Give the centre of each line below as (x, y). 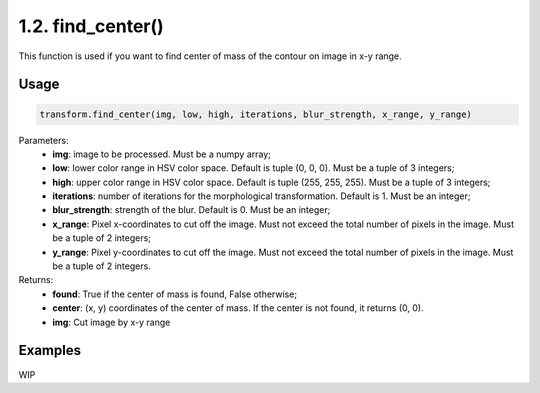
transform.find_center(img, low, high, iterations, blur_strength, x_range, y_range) (255, 114)
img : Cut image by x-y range (111, 322)
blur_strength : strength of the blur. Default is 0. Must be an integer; (191, 210)
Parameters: (43, 140)
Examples (50, 350)
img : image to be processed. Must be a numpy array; (162, 154)
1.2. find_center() (91, 26)
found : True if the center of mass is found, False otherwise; (175, 294)
